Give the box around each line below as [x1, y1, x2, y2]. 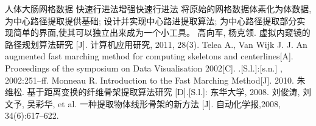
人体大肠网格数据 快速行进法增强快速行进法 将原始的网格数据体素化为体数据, [5, 2, 312, 15]
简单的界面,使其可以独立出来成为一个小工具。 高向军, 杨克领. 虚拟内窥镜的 [13, 26, 311, 39]
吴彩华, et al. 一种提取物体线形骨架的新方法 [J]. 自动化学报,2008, [27, 97, 281, 110]
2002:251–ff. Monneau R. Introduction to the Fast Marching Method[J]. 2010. [5, 73, 294, 86]
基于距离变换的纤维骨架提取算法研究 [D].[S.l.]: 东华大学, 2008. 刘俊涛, [27, 85, 300, 98]
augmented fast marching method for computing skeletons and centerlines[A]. [5, 50, 293, 62]
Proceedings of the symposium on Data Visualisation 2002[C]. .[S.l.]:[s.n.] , [5, 61, 283, 74]
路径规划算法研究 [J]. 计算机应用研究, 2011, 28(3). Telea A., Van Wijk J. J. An [5, 38, 307, 50]
